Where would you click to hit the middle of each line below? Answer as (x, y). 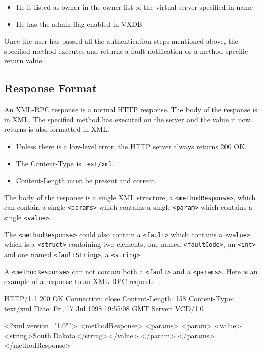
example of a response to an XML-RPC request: (79, 281)
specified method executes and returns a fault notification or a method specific (126, 50)
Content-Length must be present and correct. (86, 180)
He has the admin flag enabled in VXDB (79, 24)
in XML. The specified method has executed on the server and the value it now (127, 119)
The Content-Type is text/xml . (65, 163)
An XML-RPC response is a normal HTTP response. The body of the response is (131, 109)
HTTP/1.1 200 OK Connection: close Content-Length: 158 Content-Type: (119, 298)
